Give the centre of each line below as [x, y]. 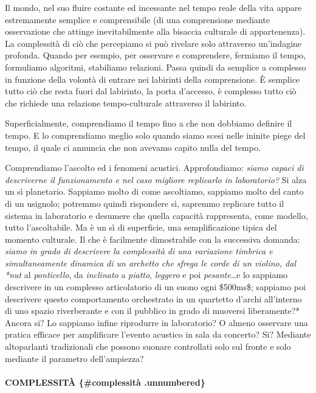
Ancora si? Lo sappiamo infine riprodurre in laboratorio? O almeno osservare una [156, 322]
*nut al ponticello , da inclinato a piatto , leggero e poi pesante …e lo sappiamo [146, 275]
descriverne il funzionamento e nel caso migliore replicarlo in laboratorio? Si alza [156, 179]
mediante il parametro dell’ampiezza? [74, 358]
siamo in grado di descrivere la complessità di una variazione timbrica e [139, 251]
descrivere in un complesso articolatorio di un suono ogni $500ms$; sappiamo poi [155, 287]
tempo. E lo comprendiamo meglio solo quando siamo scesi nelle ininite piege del [155, 135]
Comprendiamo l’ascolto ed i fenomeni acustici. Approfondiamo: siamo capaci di [154, 168]
